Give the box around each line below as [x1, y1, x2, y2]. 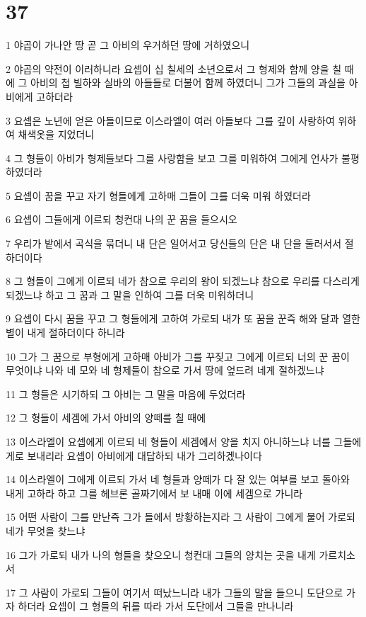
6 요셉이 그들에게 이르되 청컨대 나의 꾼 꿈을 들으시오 [6, 212, 237, 227]
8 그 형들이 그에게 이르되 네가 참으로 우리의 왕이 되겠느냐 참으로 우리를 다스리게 [6, 273, 360, 288]
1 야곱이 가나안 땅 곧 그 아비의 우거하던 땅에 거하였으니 [6, 38, 250, 52]
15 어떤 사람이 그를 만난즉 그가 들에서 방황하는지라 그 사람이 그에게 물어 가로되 [6, 509, 355, 524]
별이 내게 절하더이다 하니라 [6, 325, 125, 340]
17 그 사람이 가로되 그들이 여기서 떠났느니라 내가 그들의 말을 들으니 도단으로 [6, 584, 343, 599]
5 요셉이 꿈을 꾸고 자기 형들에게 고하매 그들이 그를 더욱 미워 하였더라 [6, 188, 311, 203]
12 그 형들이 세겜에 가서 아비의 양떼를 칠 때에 [6, 410, 206, 425]
